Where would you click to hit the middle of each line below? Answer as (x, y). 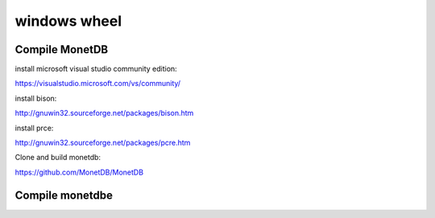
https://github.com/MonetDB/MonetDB (79, 172)
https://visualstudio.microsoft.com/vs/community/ (98, 84)
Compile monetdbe (64, 195)
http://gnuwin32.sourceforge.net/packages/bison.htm (104, 113)
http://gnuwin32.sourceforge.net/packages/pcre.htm (103, 143)
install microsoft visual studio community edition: (96, 69)
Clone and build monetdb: (58, 158)
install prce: (34, 128)
